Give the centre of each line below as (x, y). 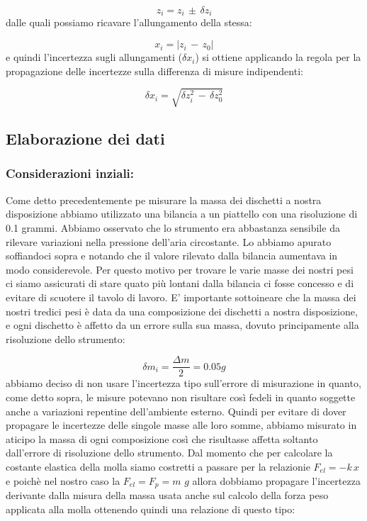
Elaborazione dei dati (85, 139)
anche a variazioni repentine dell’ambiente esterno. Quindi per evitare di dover (176, 411)
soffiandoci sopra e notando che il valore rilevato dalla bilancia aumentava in (172, 256)
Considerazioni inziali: (70, 173)
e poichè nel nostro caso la (63, 480)
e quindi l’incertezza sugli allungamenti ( (94, 57)
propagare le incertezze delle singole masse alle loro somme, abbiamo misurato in (181, 425)
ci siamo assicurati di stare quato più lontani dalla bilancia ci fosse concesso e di (180, 283)
